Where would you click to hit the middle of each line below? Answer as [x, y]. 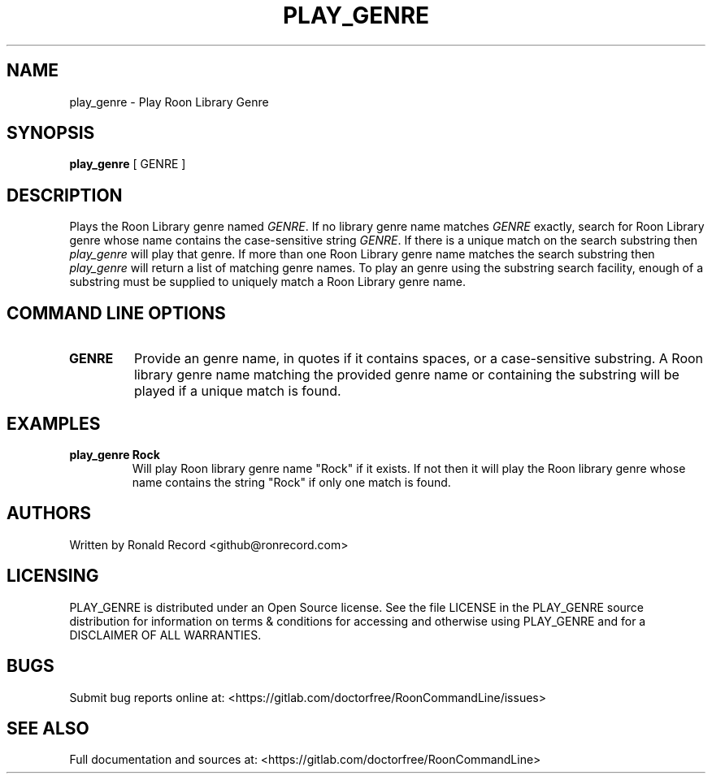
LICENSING [53, 576]
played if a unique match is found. [237, 391]
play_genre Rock [115, 454]
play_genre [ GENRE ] [128, 164]
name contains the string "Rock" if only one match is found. [291, 482]
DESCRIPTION [65, 195]
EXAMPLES [54, 423]
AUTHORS [49, 513]
